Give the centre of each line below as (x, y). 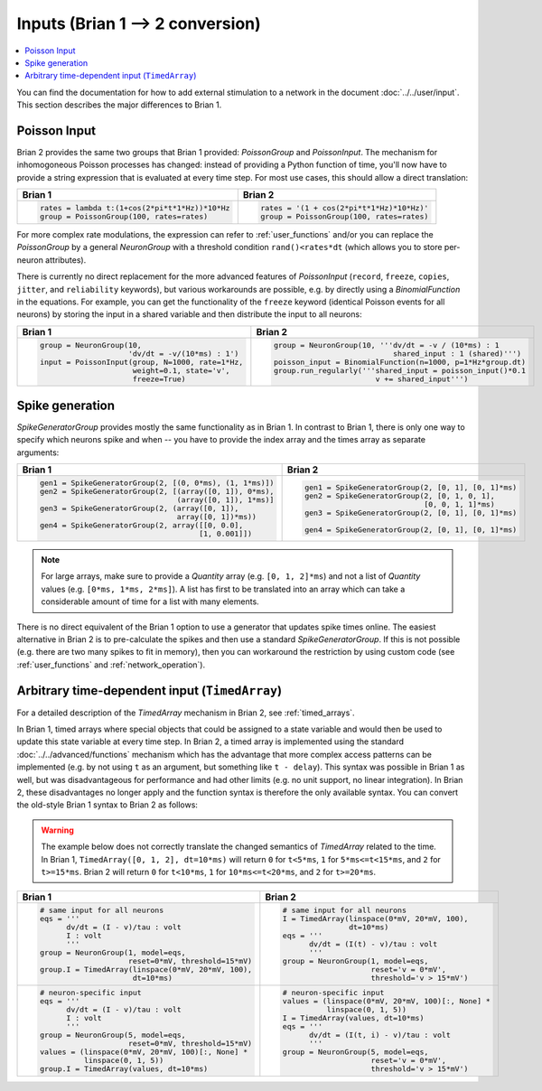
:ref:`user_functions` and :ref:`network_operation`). (111, 665)
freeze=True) (159, 379)
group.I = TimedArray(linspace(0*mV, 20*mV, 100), (146, 970)
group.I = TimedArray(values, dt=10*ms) (124, 1069)
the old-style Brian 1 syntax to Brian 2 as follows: (107, 805)
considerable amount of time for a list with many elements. (150, 601)
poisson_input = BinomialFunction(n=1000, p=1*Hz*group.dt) (400, 362)
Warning (57, 830)
